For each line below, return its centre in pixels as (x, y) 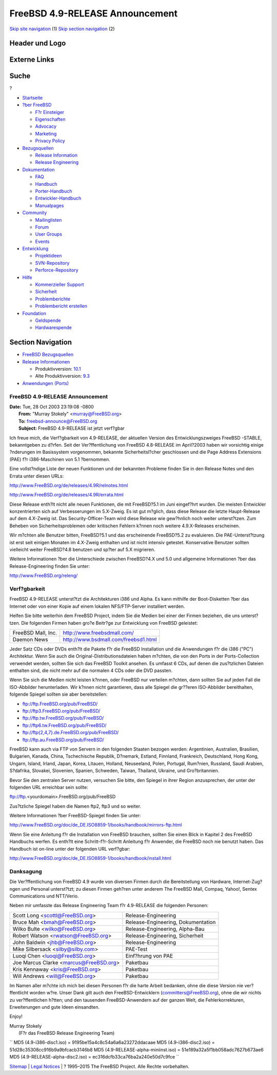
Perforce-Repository (57, 270)
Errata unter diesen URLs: (37, 476)
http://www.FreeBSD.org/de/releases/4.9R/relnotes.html (69, 485)
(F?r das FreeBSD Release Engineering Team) (67, 1033)
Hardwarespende (53, 328)
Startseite (33, 98)
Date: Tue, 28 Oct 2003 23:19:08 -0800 (52, 407)
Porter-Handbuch (54, 191)
